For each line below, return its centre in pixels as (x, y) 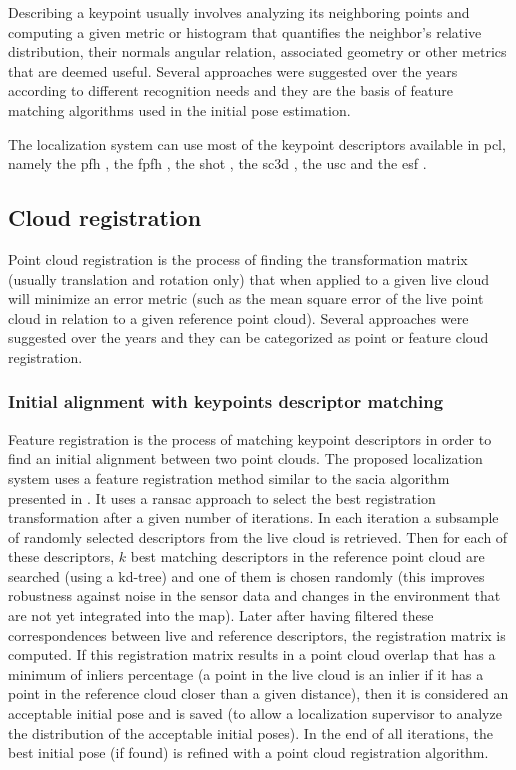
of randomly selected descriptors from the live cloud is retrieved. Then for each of (258, 536)
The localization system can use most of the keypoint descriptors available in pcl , (257, 143)
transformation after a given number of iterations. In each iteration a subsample (253, 517)
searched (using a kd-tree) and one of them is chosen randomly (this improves (246, 575)
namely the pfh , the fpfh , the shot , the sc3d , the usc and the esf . (217, 163)
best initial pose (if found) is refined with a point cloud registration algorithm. (248, 752)
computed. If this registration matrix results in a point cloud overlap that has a (252, 654)
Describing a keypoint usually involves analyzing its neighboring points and (239, 12)
